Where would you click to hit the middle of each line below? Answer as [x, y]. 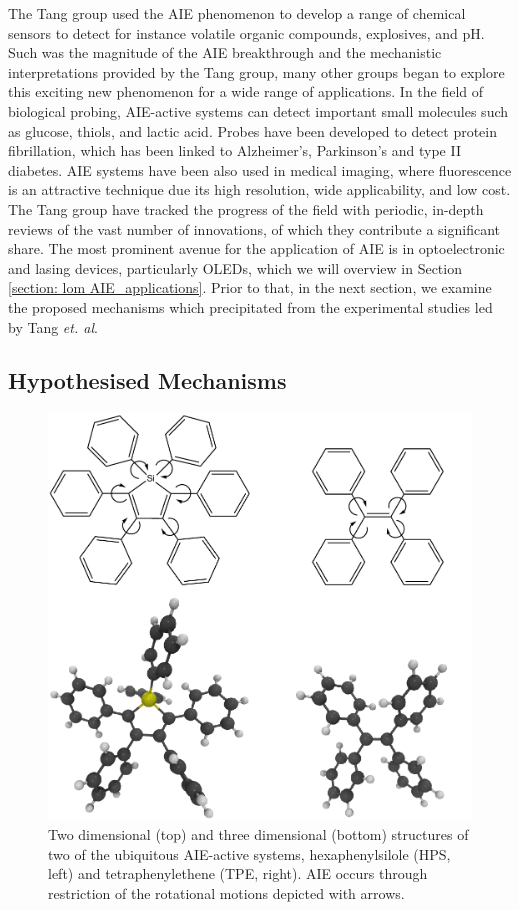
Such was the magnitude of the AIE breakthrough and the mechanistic [225, 52]
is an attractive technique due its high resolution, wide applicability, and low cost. [259, 189]
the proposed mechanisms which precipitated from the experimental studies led [250, 306]
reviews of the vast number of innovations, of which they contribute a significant [254, 228]
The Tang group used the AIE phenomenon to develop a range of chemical [237, 13]
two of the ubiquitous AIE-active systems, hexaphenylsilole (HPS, [249, 853]
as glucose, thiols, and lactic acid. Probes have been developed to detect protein [253, 130]
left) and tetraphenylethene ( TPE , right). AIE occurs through [238, 873]
